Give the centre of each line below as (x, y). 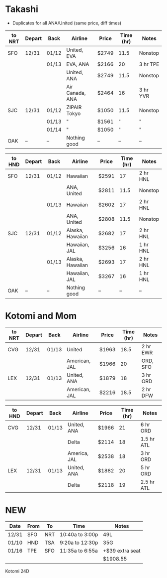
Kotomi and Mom (41, 316)
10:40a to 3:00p (79, 534)
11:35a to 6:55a (79, 551)
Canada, (76, 93)
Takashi (22, 9)
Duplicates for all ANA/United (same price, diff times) (67, 23)
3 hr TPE (149, 64)
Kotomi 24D (17, 571)
